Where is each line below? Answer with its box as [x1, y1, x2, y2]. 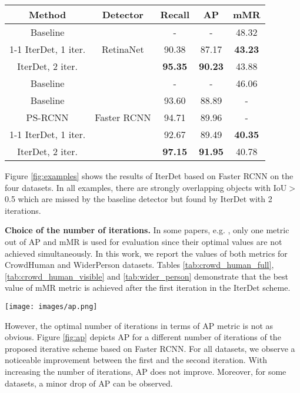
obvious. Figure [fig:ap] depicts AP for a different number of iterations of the [5, 331, 281, 343]
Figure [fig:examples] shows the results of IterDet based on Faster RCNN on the [5, 170, 294, 182]
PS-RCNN [26, 110, 69, 124]
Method [28, 8, 66, 21]
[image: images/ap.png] [5, 302, 98, 311]
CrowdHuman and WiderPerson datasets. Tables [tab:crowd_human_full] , [5, 258, 274, 271]
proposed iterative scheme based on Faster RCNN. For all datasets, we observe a [5, 342, 295, 354]
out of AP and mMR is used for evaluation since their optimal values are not [5, 235, 282, 247]
